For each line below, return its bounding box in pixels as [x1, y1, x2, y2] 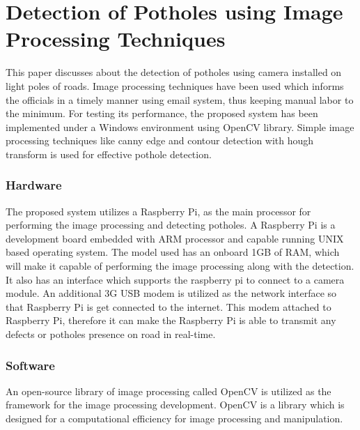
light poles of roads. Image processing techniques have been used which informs [6, 78, 344, 93]
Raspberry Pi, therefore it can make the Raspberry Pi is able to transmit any [6, 313, 336, 328]
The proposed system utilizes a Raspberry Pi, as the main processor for [6, 204, 311, 218]
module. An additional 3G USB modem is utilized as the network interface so [6, 286, 337, 300]
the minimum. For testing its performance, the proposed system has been [6, 106, 318, 121]
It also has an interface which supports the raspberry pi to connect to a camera [6, 272, 345, 286]
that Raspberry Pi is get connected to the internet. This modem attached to [6, 299, 331, 314]
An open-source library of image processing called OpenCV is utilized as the [6, 383, 331, 398]
